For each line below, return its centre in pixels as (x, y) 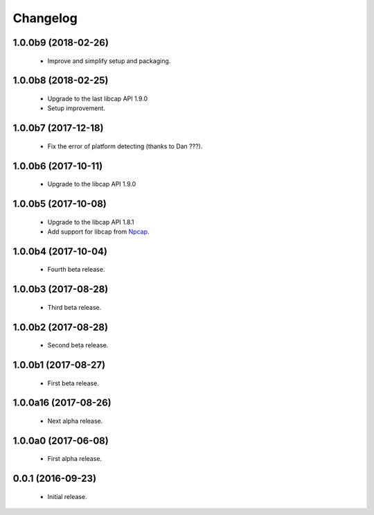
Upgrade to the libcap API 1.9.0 (92, 184)
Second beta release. (78, 345)
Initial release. (67, 496)
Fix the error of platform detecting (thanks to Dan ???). (125, 146)
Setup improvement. (76, 108)
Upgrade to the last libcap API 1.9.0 (98, 98)
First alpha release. (75, 459)
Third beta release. (74, 307)
